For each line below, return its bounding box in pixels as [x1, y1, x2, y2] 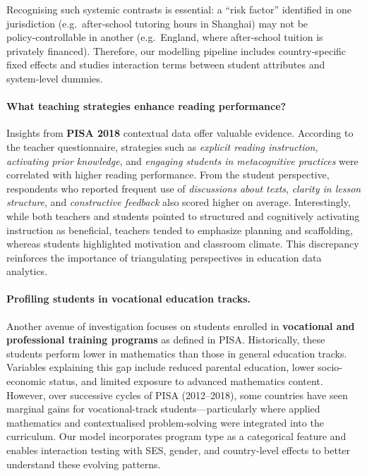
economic [6, 374, 46, 389]
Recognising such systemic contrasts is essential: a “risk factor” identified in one [6, 2, 352, 16]
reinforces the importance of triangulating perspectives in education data [6, 250, 322, 264]
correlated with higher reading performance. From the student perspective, [6, 167, 330, 182]
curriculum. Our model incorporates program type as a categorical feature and [6, 429, 347, 444]
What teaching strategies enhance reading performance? [6, 99, 287, 114]
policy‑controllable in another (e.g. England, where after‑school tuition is [6, 30, 323, 44]
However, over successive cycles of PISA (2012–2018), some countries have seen [6, 387, 348, 402]
